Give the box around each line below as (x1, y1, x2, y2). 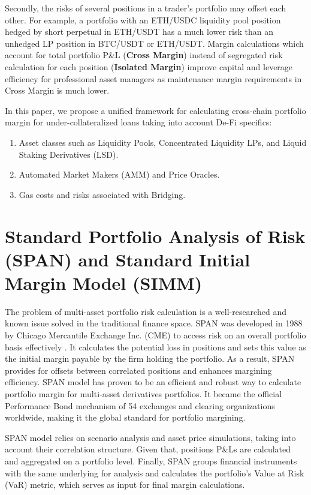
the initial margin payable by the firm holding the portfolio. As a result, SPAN (5, 352, 295, 365)
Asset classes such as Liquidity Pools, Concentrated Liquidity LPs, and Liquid (19, 136, 307, 148)
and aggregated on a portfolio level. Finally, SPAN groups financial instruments (5, 454, 297, 467)
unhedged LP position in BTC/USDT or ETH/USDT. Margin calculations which (5, 37, 304, 49)
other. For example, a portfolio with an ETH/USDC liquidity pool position (5, 13, 281, 26)
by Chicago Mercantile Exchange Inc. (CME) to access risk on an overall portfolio (5, 329, 306, 341)
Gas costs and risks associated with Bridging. (19, 188, 186, 200)
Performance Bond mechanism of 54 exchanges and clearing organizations (5, 399, 275, 412)
